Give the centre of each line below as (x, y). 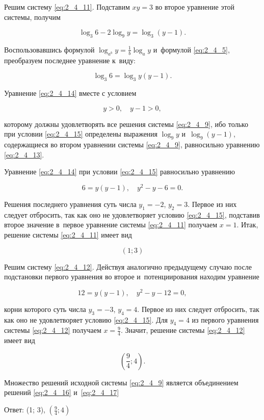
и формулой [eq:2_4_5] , (191, 49)
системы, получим (32, 17)
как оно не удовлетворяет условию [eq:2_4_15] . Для (86, 319)
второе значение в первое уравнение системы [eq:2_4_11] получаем (111, 225)
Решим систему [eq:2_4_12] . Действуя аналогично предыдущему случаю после (128, 266)
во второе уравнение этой (195, 7)
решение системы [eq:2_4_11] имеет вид (68, 234)
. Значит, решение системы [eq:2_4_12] (183, 330)
